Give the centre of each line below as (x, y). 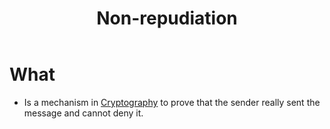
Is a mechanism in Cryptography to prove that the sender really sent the (172, 102)
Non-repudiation (167, 18)
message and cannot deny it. (83, 113)
